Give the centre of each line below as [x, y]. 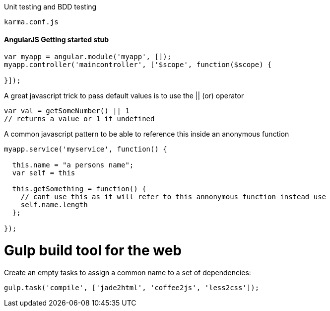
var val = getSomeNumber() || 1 [67, 111]
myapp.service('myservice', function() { [86, 149]
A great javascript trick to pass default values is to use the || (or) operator [124, 96]
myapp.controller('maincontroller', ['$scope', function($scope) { [138, 65]
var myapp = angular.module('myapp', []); [88, 57]
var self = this [44, 173]
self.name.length [54, 205]
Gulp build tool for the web [93, 250]
